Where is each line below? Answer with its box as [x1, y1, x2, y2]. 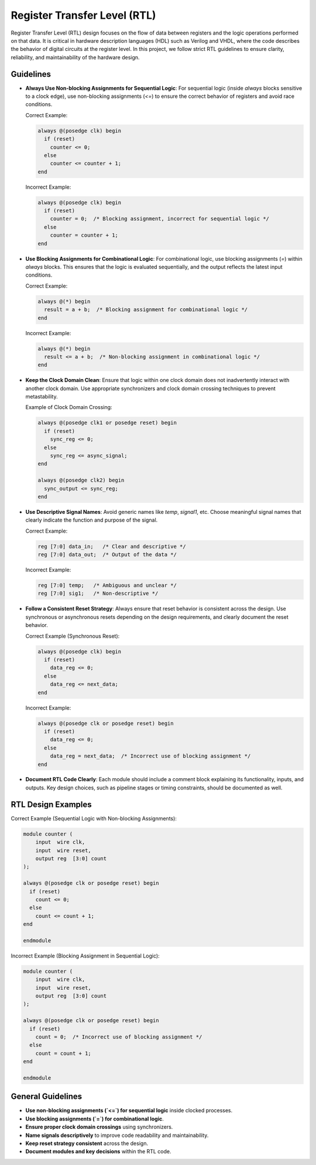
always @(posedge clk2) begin [37, 477, 125, 483]
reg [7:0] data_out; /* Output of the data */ [37, 551, 177, 558]
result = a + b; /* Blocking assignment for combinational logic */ [44, 306, 248, 313]
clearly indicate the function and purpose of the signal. [25, 516, 158, 524]
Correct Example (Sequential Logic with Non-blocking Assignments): [11, 815, 177, 822]
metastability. [25, 393, 58, 400]
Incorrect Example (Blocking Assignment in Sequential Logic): [11, 952, 160, 959]
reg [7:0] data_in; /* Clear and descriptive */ [37, 543, 187, 550]
